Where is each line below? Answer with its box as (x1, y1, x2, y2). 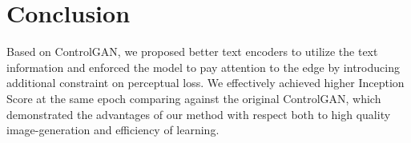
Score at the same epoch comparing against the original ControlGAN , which (6, 89, 381, 106)
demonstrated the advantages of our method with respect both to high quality (6, 105, 391, 122)
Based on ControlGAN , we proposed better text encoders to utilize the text (6, 43, 378, 60)
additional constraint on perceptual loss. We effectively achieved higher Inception (6, 74, 405, 91)
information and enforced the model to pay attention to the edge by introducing (6, 58, 400, 75)
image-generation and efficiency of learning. (6, 121, 220, 138)
